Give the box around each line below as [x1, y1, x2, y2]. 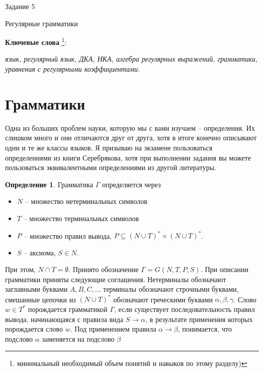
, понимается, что [178, 324, 232, 334]
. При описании [201, 264, 249, 275]
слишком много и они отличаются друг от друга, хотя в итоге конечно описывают [5, 132, 257, 143]
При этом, [5, 264, 36, 275]
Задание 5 [5, 1, 35, 11]
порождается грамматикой [28, 304, 108, 314]
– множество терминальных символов [23, 212, 139, 223]
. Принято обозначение [69, 264, 139, 275]
